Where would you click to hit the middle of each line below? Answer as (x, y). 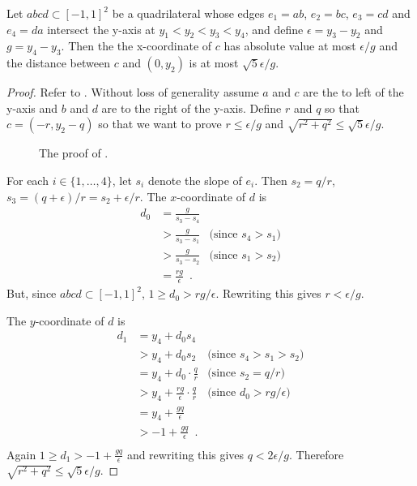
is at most (214, 63)
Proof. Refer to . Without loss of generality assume (133, 92)
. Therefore (316, 454)
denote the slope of (195, 180)
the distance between (59, 63)
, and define (274, 29)
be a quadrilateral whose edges (188, 13)
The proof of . (74, 153)
